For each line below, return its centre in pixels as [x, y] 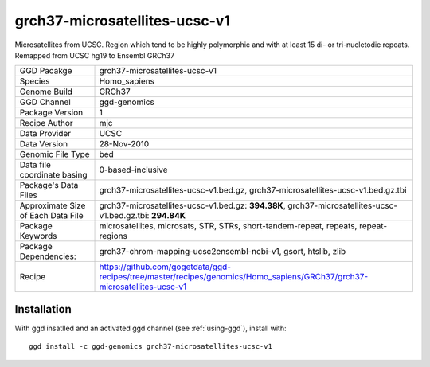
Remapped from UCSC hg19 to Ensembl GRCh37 [95, 55]
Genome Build [46, 92]
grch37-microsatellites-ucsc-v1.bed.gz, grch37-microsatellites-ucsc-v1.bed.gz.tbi [253, 190]
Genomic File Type [55, 154]
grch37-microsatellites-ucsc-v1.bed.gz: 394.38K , [192, 205]
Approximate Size [53, 205]
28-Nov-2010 [124, 144]
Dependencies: [48, 256]
